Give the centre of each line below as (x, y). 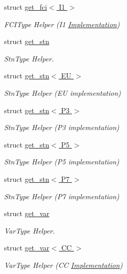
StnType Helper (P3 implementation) (62, 127)
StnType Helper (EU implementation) (63, 92)
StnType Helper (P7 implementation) (62, 196)
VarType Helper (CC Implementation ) (63, 265)
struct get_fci (26, 7)
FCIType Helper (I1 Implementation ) (62, 24)
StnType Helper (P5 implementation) (62, 162)
